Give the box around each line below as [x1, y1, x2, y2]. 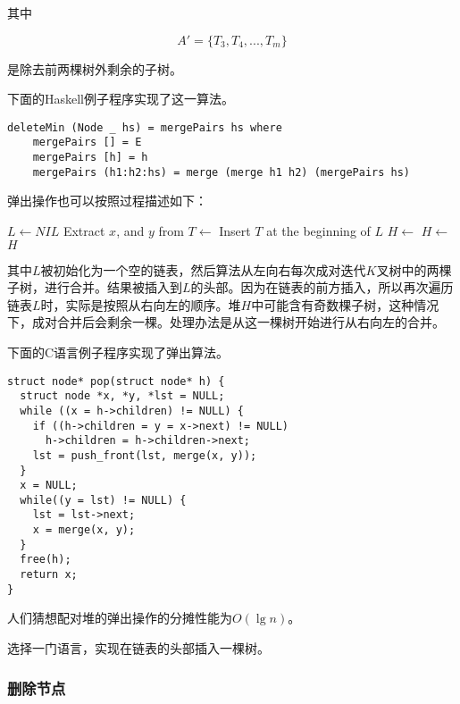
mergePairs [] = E [32, 136, 142, 149]
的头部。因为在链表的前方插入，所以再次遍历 [190, 278, 454, 297]
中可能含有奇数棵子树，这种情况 [251, 295, 439, 314]
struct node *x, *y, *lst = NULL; [20, 390, 225, 403]
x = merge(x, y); [32, 524, 136, 537]
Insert [219, 222, 251, 239]
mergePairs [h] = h [32, 151, 148, 164]
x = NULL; [20, 479, 78, 492]
